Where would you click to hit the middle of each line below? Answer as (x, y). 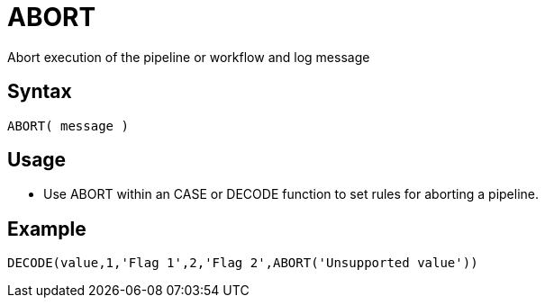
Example (47, 229)
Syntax (40, 92)
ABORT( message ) (68, 126)
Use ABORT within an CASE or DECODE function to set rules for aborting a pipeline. (291, 194)
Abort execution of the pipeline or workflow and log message (189, 57)
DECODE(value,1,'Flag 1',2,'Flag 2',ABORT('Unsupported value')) (243, 263)
